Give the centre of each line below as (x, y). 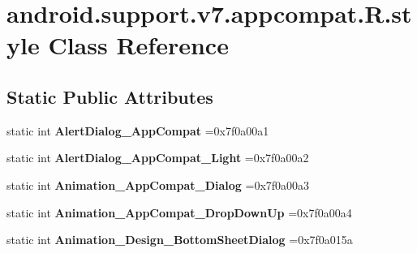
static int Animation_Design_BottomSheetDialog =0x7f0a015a (180, 240)
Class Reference (138, 45)
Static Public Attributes (110, 96)
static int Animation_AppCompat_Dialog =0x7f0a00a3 (158, 184)
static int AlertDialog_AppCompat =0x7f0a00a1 (138, 130)
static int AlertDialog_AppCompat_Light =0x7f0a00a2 (158, 158)
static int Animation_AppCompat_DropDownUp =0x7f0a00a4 (179, 212)
